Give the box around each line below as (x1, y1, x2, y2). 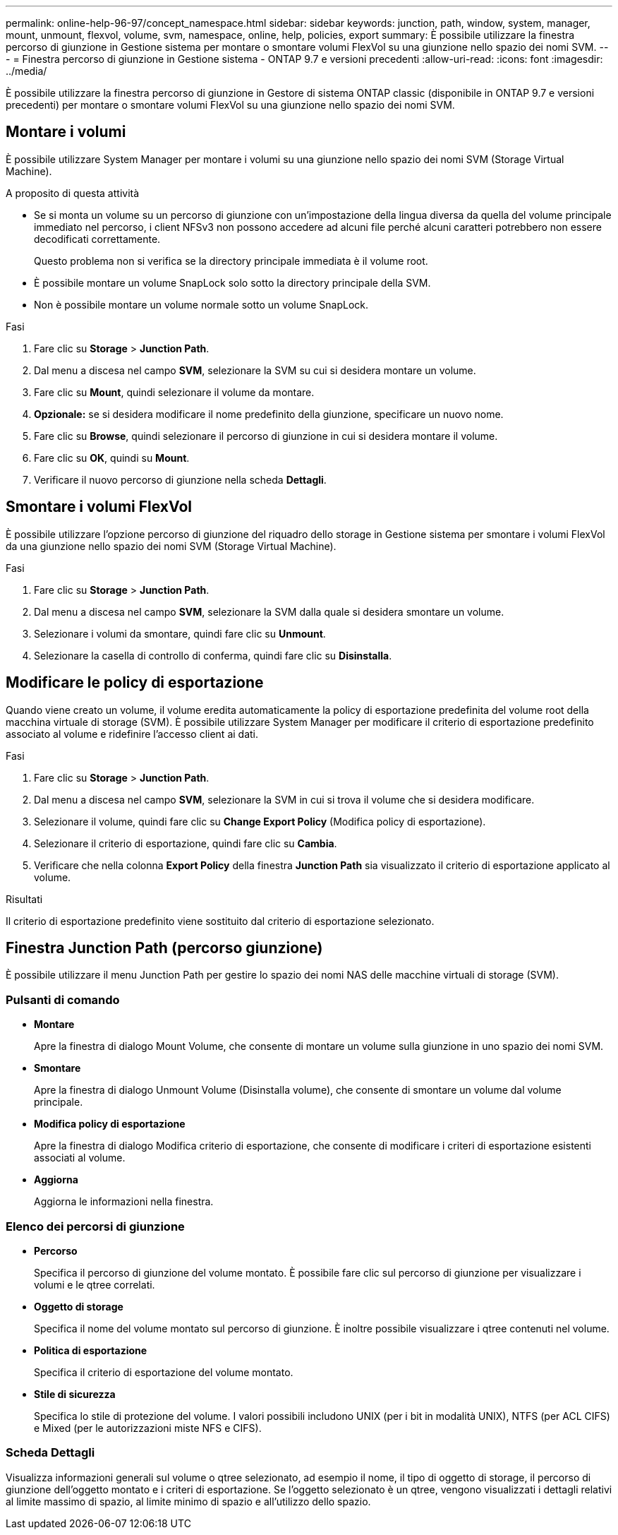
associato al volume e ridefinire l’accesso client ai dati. (6, 727, 259, 740)
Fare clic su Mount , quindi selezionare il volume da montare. (34, 386, 315, 398)
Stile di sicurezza (34, 1387, 116, 1400)
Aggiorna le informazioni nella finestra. (34, 1195, 214, 1208)
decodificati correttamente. (34, 232, 161, 245)
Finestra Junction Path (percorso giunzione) (6, 938, 323, 957)
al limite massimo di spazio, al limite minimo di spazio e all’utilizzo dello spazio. (6, 1495, 371, 1507)
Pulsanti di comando (6, 992, 120, 1007)
